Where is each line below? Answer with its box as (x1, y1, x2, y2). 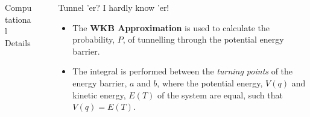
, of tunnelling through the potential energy (122, 33, 284, 46)
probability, (72, 33, 115, 46)
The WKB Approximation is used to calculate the (72, 21, 270, 34)
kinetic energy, (72, 88, 126, 101)
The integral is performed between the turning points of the (72, 65, 293, 77)
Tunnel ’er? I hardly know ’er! (58, 1, 169, 13)
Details (5, 36, 31, 49)
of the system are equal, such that (157, 88, 283, 101)
